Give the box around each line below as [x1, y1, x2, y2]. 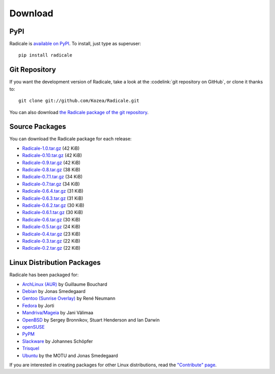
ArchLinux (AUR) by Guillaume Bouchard [22, 281, 107, 287]
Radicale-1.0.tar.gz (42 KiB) [22, 145, 80, 151]
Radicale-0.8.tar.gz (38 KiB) [22, 167, 81, 173]
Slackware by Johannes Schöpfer [22, 338, 93, 344]
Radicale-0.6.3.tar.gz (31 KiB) [22, 195, 84, 201]
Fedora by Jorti [22, 302, 54, 308]
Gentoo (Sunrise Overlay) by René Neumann [22, 296, 116, 302]
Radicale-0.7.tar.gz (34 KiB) [22, 181, 80, 187]
